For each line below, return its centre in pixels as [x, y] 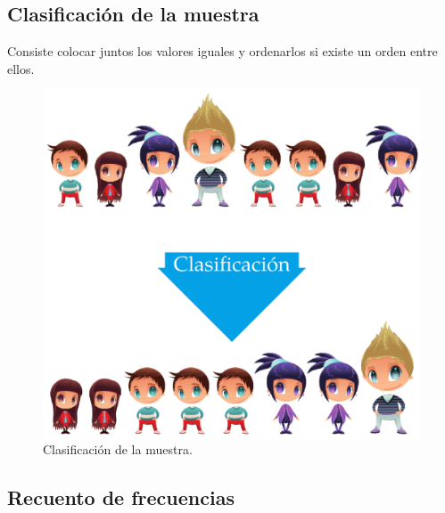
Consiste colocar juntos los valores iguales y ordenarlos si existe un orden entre [222, 51]
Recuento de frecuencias [121, 497]
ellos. [21, 68]
